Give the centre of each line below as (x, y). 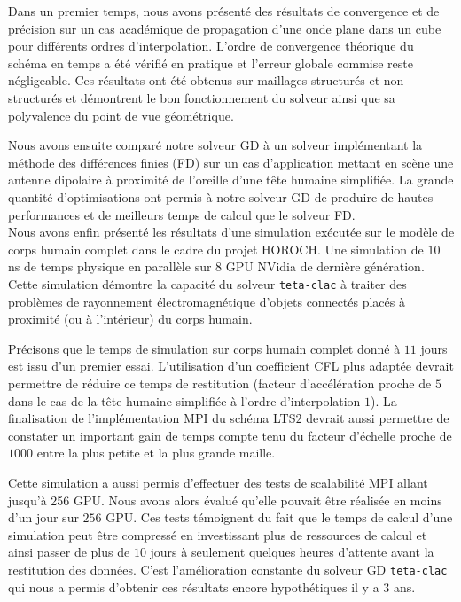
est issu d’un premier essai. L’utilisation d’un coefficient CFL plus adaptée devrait (231, 366)
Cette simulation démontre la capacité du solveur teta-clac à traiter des (207, 283)
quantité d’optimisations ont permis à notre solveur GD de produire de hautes (221, 196)
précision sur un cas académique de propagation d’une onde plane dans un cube (225, 28)
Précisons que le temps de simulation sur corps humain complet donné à (204, 348)
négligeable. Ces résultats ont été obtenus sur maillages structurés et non (206, 80)
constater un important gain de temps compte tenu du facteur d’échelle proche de (230, 435)
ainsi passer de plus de (69, 552)
